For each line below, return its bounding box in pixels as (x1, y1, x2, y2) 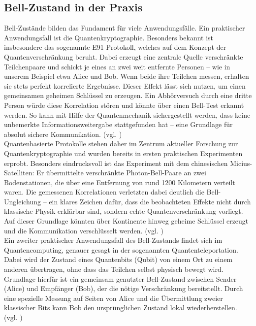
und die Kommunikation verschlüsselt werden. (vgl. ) (4, 225, 163, 235)
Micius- (230, 158, 253, 168)
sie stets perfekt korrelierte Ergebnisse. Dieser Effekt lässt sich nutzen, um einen (4, 80, 246, 91)
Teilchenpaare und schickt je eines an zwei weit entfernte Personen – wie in (4, 61, 230, 71)
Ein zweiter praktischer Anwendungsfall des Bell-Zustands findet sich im (4, 235, 223, 245)
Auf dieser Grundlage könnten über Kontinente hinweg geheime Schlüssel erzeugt (4, 216, 249, 226)
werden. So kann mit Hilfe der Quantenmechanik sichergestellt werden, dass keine (4, 109, 251, 120)
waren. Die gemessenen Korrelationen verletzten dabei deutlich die (4, 187, 204, 197)
